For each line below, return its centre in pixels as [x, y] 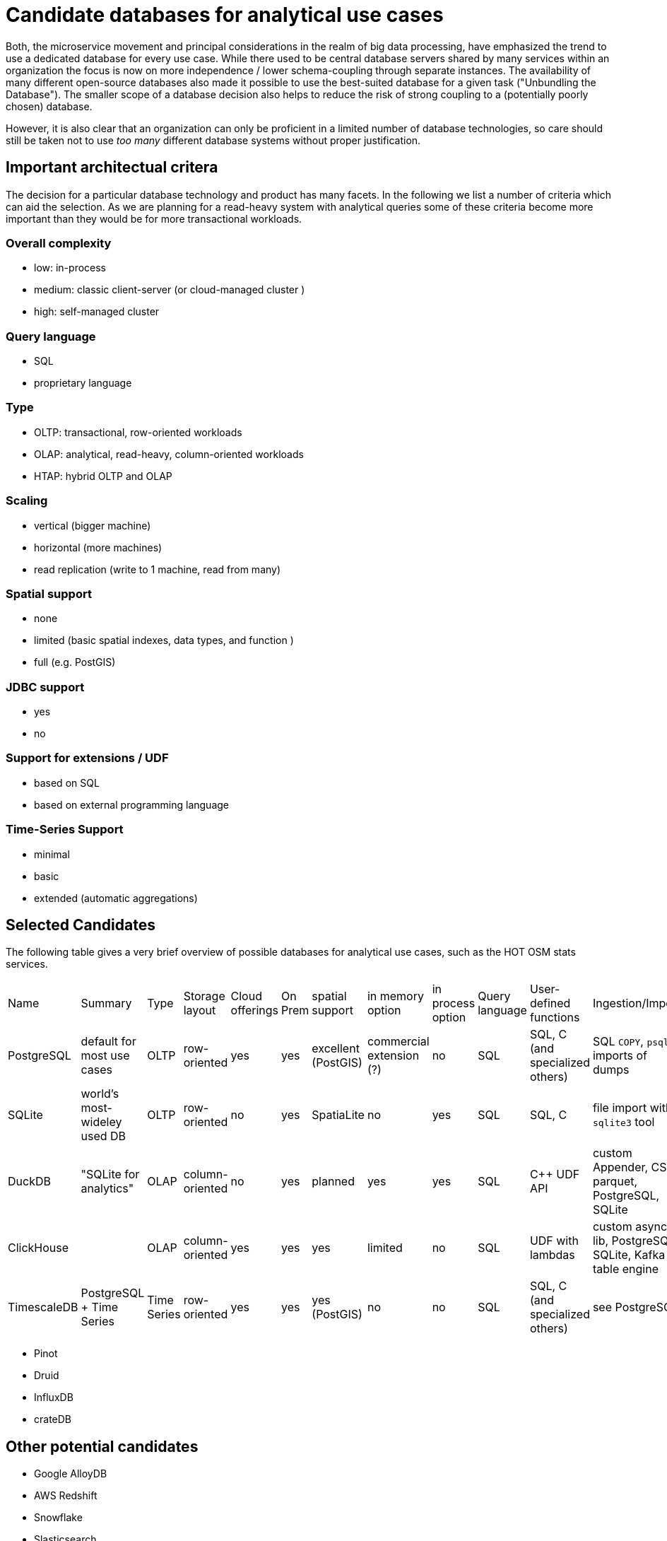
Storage [204, 996]
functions [555, 1018]
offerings [254, 1010]
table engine [625, 1269]
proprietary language [83, 383]
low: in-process [70, 268]
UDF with [554, 1241]
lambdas [552, 1255]
